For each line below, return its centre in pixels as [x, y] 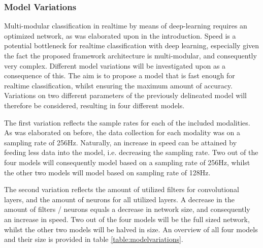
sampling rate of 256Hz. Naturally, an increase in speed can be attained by [121, 142]
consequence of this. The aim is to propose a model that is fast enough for [120, 75]
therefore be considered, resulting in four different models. [94, 105]
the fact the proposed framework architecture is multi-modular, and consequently [130, 55]
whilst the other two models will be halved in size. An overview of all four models [131, 229]
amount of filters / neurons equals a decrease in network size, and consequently [127, 209]
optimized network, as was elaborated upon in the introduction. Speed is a [120, 35]
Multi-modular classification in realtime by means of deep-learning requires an [126, 26]
